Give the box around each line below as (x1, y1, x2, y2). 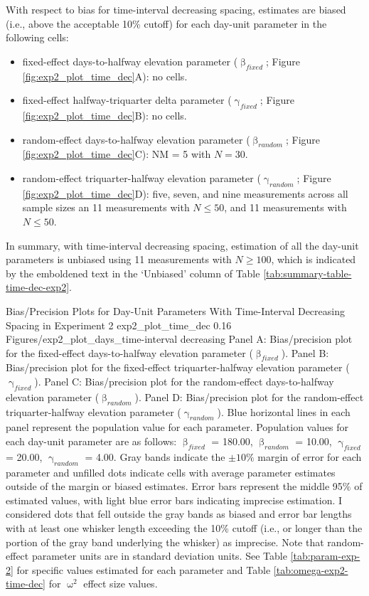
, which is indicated (271, 252, 356, 267)
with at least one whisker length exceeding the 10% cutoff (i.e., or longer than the (6, 521, 363, 536)
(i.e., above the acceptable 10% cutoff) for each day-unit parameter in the (6, 16, 327, 31)
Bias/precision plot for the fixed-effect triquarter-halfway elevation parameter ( (6, 360, 350, 375)
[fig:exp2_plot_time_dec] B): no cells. (22, 107, 187, 122)
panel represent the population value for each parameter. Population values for (6, 420, 349, 435)
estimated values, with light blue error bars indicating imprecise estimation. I (6, 492, 343, 507)
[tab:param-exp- (290, 548, 360, 563)
